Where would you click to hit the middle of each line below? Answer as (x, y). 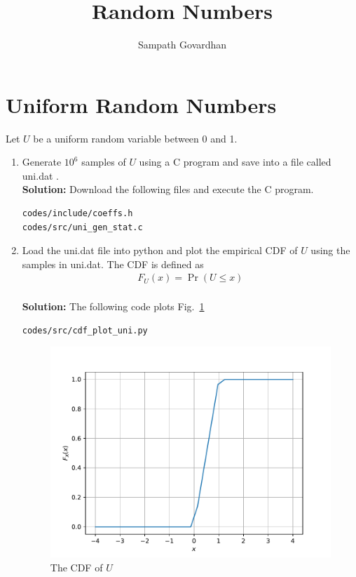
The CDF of (76, 567)
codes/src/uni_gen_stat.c (82, 227)
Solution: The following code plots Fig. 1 (113, 306)
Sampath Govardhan (182, 45)
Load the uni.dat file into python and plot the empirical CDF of (160, 250)
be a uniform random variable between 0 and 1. (135, 138)
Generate (42, 162)
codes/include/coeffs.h (77, 214)
